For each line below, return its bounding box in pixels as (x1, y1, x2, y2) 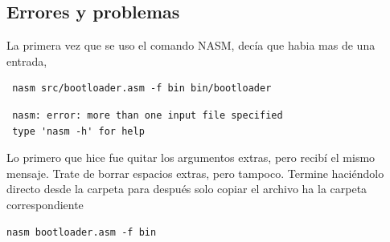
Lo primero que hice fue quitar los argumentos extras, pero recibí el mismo (6, 149, 376, 166)
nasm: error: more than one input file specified (12, 109, 283, 121)
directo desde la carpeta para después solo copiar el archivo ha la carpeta (6, 180, 367, 197)
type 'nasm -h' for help (12, 125, 145, 137)
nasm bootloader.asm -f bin (6, 226, 157, 238)
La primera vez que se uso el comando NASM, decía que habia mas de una (6, 37, 376, 54)
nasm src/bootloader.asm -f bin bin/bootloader (12, 83, 272, 95)
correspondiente (6, 196, 84, 212)
